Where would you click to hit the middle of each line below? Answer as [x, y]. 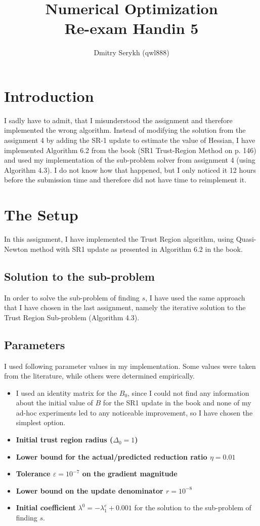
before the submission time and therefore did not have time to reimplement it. [125, 180]
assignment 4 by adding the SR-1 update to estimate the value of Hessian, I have [130, 140]
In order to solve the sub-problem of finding [72, 297]
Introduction [49, 96]
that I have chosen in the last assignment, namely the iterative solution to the [125, 307]
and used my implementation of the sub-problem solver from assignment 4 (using [130, 160]
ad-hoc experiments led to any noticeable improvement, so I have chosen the [134, 412]
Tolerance [33, 474]
